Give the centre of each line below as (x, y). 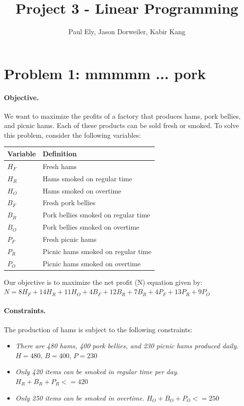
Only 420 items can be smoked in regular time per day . (97, 372)
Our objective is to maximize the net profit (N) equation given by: (103, 282)
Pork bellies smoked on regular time (96, 215)
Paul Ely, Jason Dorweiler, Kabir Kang (127, 32)
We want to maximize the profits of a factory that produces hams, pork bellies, (122, 116)
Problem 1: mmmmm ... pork (105, 73)
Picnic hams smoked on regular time (97, 251)
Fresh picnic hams (70, 239)
